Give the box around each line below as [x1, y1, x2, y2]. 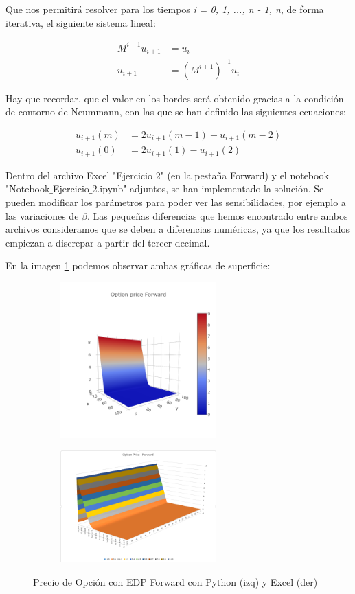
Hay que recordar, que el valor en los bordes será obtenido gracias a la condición [5, 91, 344, 105]
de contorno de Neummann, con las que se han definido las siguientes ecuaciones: [5, 104, 346, 119]
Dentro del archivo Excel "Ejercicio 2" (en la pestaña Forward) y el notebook [5, 168, 329, 182]
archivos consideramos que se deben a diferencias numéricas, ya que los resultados [5, 222, 350, 236]
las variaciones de [5, 208, 79, 222]
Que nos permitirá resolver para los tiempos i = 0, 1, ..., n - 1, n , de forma [5, 2, 324, 16]
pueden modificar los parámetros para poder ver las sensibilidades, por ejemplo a [5, 195, 346, 209]
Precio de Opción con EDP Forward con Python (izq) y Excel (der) [33, 574, 318, 589]
